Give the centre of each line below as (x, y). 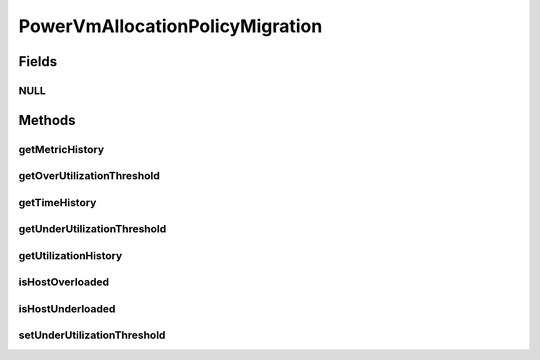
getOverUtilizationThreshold (89, 176)
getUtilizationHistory (70, 255)
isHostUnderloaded (67, 308)
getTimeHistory (57, 202)
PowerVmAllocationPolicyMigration (170, 26)
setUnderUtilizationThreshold (92, 335)
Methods (47, 120)
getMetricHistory (61, 149)
